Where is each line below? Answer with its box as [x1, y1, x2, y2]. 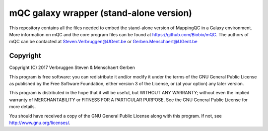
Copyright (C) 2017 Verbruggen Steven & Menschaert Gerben [9, 65, 135, 70]
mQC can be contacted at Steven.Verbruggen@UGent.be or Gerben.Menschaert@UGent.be [9, 39, 198, 45]
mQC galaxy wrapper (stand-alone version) [9, 7, 192, 18]
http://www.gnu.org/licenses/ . [9, 120, 70, 126]
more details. [9, 104, 36, 110]
